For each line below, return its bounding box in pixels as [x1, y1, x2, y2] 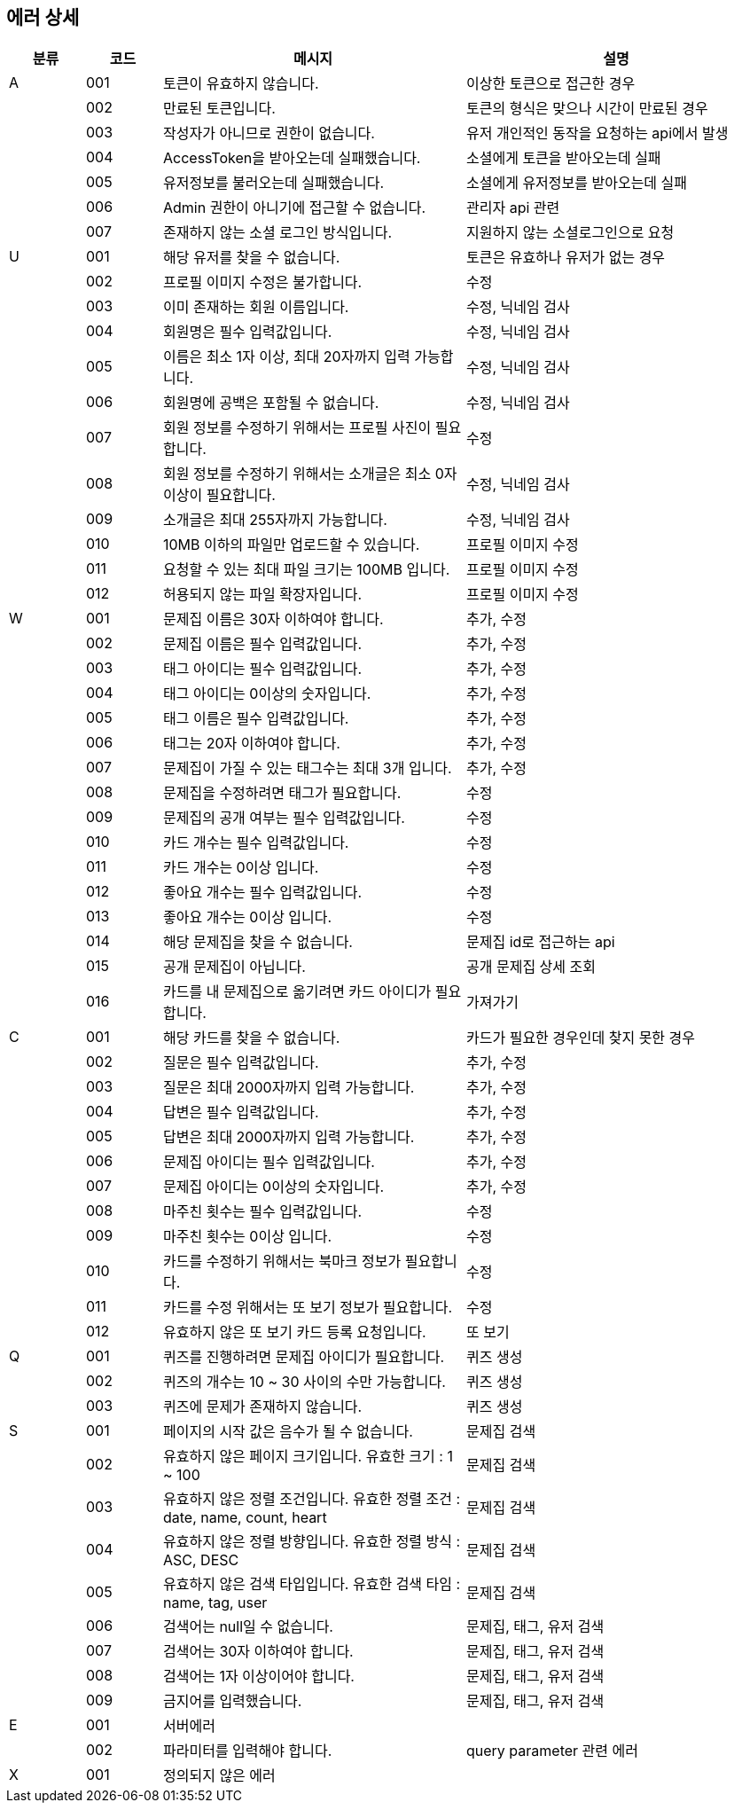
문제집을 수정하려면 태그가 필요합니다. [163, 784, 402, 803]
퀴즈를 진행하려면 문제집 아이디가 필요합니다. [163, 1348, 445, 1367]
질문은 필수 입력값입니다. [163, 1054, 319, 1072]
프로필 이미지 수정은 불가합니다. [163, 273, 363, 292]
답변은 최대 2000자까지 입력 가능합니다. [163, 1128, 415, 1147]
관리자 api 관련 [466, 199, 560, 217]
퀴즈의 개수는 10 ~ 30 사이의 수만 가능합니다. [163, 1373, 446, 1391]
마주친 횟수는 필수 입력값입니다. [163, 1203, 363, 1221]
